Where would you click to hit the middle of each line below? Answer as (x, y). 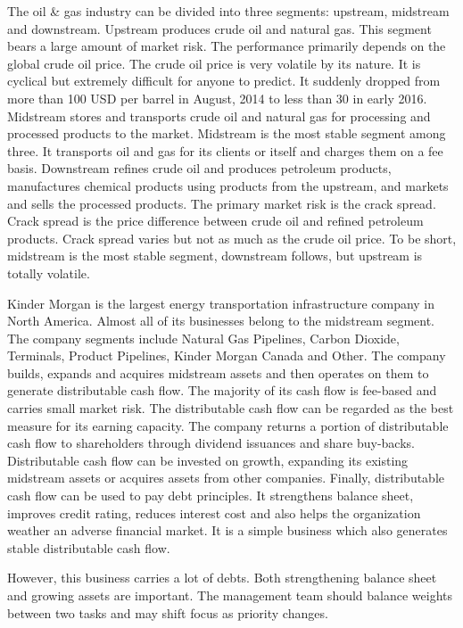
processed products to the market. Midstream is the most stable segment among (227, 133)
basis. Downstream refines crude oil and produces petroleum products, (199, 168)
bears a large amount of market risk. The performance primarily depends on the (227, 46)
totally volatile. (49, 273)
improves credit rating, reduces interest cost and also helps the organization (214, 512)
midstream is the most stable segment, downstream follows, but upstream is (215, 256)
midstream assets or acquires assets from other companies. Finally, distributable (226, 478)
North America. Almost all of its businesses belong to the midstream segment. (221, 321)
